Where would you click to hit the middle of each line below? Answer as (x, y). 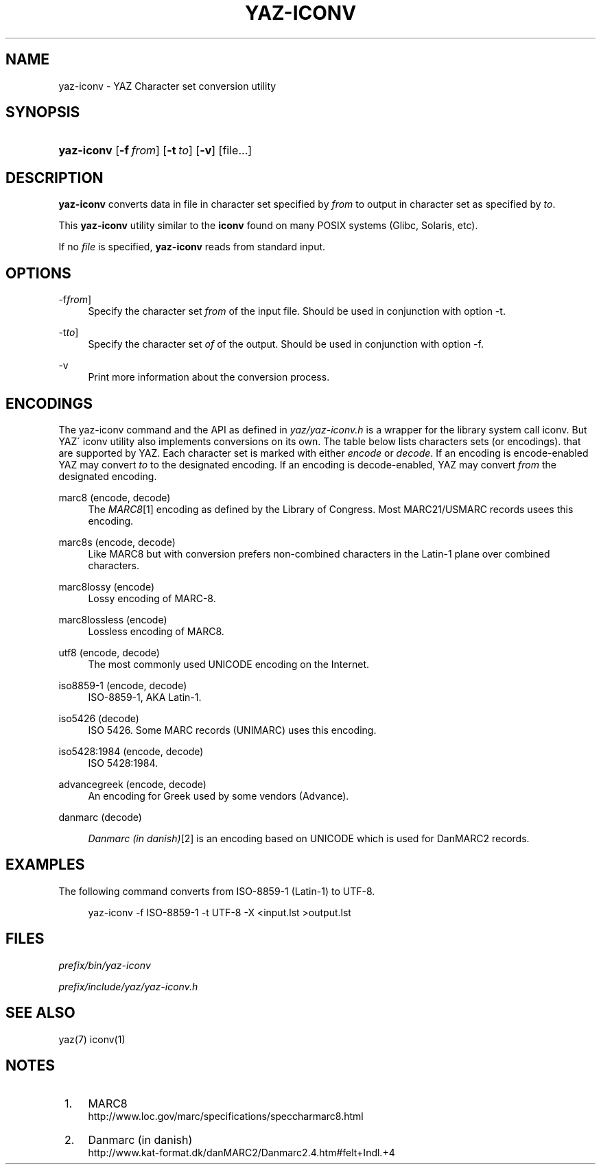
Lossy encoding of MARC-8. (152, 598)
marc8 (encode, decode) (115, 497)
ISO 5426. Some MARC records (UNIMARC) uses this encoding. (232, 730)
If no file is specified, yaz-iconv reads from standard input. (192, 247)
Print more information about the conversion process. (209, 377)
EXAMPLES (45, 865)
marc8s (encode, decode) (117, 542)
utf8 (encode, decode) (109, 652)
